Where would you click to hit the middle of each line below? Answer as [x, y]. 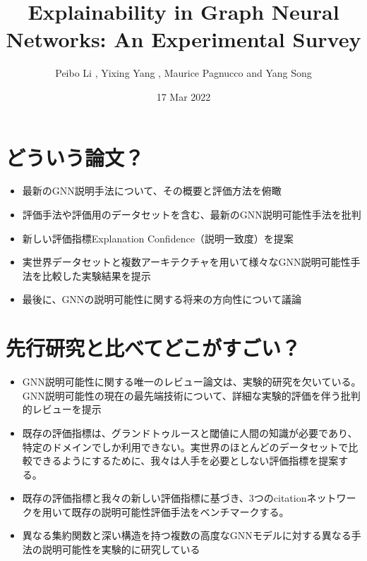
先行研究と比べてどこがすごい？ [154, 348]
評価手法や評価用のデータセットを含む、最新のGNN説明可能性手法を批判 [192, 215]
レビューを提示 [67, 409]
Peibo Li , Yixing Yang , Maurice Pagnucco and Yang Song [183, 73]
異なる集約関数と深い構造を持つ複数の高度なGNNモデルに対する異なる [187, 535]
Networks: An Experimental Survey [183, 39]
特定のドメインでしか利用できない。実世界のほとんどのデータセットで [185, 446]
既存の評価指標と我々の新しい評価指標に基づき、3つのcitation [164, 498]
